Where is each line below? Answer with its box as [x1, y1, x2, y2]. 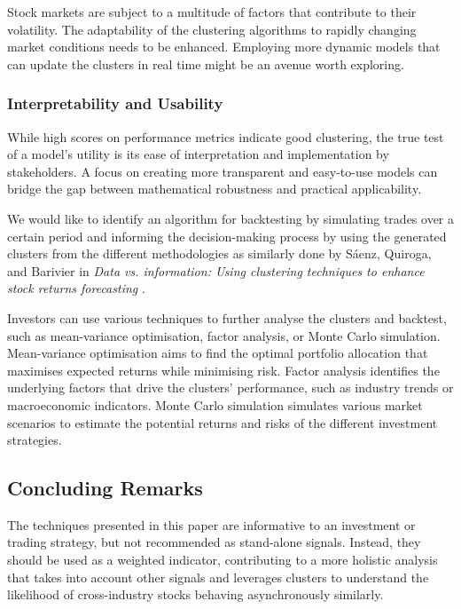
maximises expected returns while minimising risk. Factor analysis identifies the [7, 360, 440, 379]
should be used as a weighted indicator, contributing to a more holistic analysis [7, 550, 438, 569]
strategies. [7, 431, 62, 449]
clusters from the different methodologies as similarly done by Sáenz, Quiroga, [7, 244, 432, 263]
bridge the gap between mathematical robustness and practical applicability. [7, 179, 422, 198]
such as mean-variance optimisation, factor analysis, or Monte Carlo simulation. [7, 326, 441, 344]
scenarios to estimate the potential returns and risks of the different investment [7, 413, 438, 431]
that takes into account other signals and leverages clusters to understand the [7, 567, 429, 586]
